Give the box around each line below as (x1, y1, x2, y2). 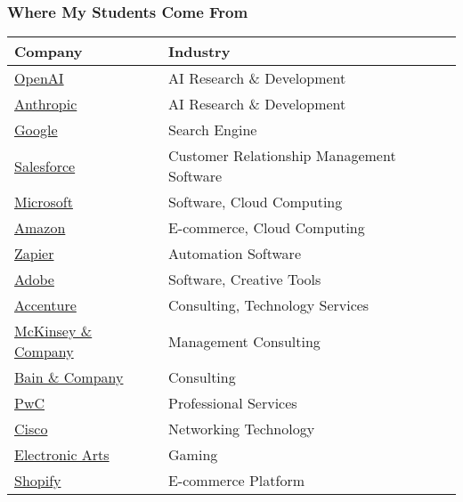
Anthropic (14, 93, 77, 115)
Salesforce (14, 155, 76, 176)
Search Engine (168, 119, 257, 141)
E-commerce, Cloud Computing (168, 217, 365, 239)
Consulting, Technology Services (168, 295, 370, 316)
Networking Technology (168, 418, 315, 440)
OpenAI (14, 68, 64, 89)
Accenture (14, 295, 77, 316)
